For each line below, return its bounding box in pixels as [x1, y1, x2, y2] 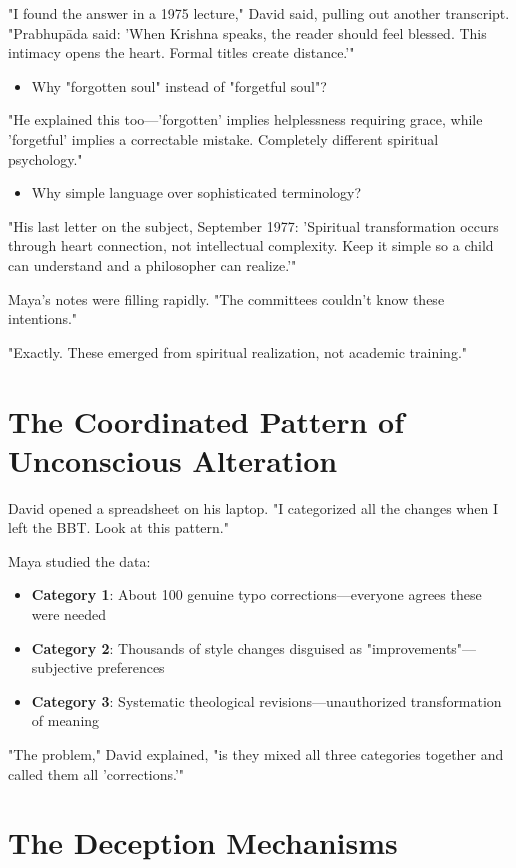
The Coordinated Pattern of [8, 400, 405, 441]
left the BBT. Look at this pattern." [8, 517, 229, 538]
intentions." [8, 308, 78, 329]
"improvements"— [366, 637, 477, 658]
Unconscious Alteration [8, 439, 338, 480]
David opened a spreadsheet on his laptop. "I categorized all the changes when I [8, 497, 498, 518]
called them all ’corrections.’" [8, 763, 185, 784]
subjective [31, 657, 93, 678]
